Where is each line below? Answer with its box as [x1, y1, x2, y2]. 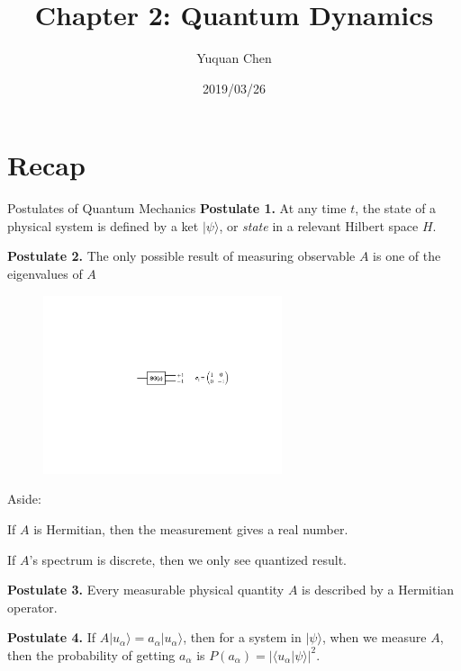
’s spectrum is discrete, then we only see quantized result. [29, 550, 347, 568]
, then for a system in [183, 628, 302, 647]
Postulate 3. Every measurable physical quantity [7, 580, 285, 599]
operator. [7, 597, 58, 616]
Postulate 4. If [7, 628, 95, 647]
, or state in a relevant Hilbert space [219, 216, 419, 235]
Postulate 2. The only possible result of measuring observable [7, 246, 356, 265]
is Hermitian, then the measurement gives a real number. [33, 519, 348, 538]
